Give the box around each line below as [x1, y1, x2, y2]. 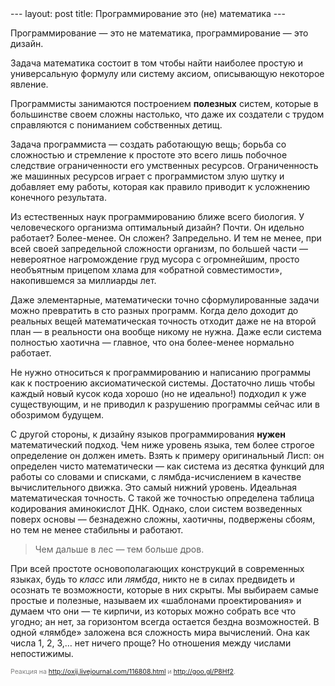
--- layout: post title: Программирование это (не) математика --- [10, 8, 286, 19]
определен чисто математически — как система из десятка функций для [10, 460, 325, 472]
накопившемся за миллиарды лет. [10, 275, 157, 286]
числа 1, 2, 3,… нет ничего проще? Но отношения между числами [10, 637, 292, 649]
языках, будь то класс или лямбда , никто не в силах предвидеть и [10, 573, 296, 585]
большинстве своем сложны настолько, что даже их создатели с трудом [10, 108, 325, 120]
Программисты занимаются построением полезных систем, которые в [10, 98, 319, 109]
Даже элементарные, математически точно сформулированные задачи [10, 294, 320, 306]
